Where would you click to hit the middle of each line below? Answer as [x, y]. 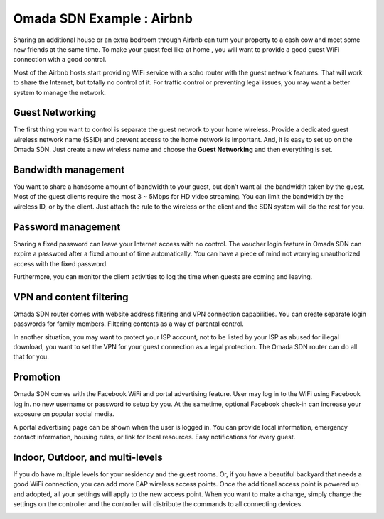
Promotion [37, 377]
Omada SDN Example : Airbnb [103, 18]
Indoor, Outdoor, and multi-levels [88, 457]
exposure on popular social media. [64, 414]
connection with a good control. [60, 60]
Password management [67, 227]
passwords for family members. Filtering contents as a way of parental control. [129, 324]
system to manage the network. [60, 92]
